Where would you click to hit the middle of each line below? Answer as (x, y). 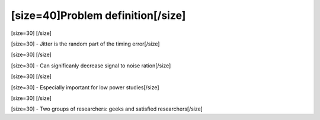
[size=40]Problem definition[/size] (98, 15)
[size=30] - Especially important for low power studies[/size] (85, 87)
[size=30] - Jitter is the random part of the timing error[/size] (85, 44)
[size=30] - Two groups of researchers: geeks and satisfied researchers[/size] (107, 109)
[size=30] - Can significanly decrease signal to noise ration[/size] (91, 66)
